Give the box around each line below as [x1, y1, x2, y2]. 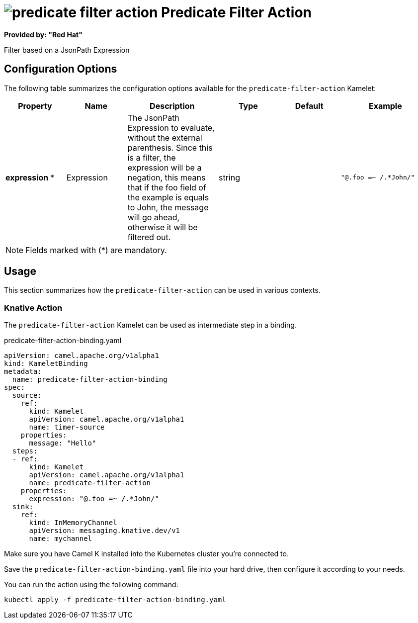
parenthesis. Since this [127, 142, 213, 153]
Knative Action [4, 302, 63, 313]
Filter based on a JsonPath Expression [4, 45, 130, 54]
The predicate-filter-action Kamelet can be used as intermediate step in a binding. [4, 321, 297, 330]
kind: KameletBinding [4, 359, 88, 368]
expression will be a [127, 162, 202, 173]
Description [150, 100, 195, 111]
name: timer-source [29, 423, 105, 432]
